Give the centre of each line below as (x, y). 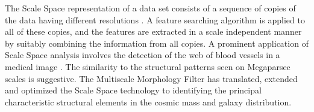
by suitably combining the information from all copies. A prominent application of (157, 43)
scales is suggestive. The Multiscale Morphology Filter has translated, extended (151, 78)
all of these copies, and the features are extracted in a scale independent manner (153, 31)
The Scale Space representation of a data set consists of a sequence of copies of (150, 8)
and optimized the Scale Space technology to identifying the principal (133, 90)
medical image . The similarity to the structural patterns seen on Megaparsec (148, 66)
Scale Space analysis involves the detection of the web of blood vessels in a (143, 55)
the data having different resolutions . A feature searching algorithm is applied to (155, 19)
